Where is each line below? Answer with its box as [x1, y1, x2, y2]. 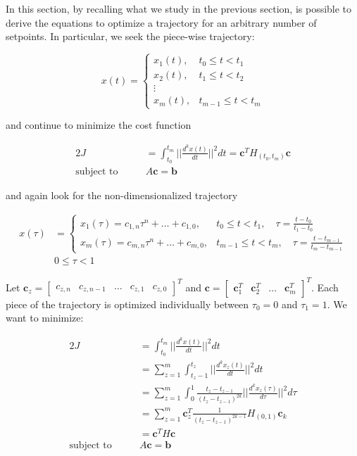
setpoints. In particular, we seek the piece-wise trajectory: [6, 29, 255, 44]
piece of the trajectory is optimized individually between [6, 296, 249, 311]
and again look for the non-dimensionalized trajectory [6, 188, 238, 203]
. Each [311, 279, 339, 294]
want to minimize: [6, 310, 84, 325]
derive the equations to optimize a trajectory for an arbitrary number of [6, 15, 317, 30]
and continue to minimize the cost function [6, 118, 192, 132]
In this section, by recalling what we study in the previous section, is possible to [6, 1, 352, 15]
